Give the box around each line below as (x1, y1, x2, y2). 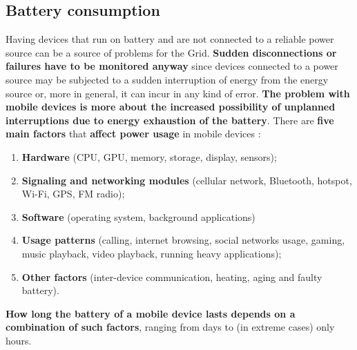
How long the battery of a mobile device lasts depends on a (6, 306, 296, 320)
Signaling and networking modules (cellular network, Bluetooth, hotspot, (21, 173, 352, 187)
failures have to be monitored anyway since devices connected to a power (6, 59, 338, 73)
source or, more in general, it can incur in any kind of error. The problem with (6, 86, 350, 100)
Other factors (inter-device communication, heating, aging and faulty (21, 269, 322, 284)
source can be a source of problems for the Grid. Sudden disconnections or (6, 45, 337, 59)
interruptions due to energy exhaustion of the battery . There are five (6, 113, 334, 127)
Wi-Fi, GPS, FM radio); (21, 186, 125, 201)
